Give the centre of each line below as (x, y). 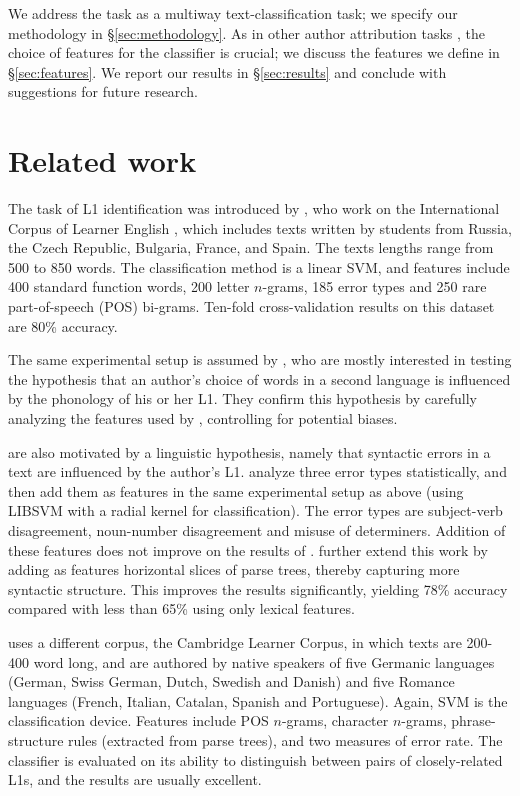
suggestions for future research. (103, 91)
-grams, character (335, 720)
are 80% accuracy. (63, 325)
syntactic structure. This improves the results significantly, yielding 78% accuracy (258, 588)
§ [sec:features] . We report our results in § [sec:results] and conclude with (227, 71)
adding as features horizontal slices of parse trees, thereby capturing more (234, 569)
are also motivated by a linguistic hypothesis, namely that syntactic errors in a (249, 451)
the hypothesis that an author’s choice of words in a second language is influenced (259, 378)
